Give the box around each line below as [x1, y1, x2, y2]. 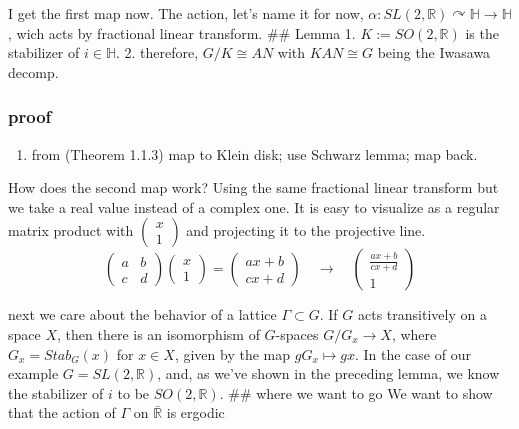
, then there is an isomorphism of [57, 323, 260, 344]
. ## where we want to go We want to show [219, 382, 493, 403]
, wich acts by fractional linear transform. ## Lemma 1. [8, 22, 356, 43]
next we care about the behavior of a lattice [8, 304, 277, 325]
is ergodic [166, 402, 225, 423]
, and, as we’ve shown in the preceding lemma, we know [157, 363, 500, 384]
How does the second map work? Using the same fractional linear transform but [8, 177, 499, 198]
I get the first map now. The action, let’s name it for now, [8, 3, 364, 23]
